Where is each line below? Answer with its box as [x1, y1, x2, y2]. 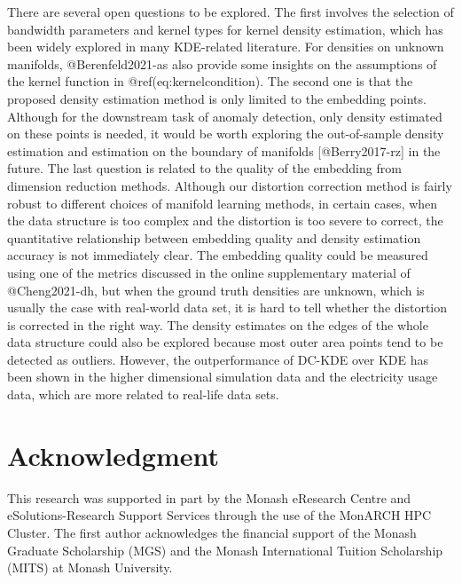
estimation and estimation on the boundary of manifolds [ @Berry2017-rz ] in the [7, 141, 441, 160]
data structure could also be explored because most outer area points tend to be [7, 333, 443, 351]
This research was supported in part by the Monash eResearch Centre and [7, 488, 411, 507]
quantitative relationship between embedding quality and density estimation [7, 228, 421, 247]
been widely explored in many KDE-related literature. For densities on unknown [7, 37, 444, 56]
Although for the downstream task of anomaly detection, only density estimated [7, 106, 442, 125]
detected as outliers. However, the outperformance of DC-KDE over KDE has [7, 350, 429, 368]
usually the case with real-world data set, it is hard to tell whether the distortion [7, 298, 448, 317]
